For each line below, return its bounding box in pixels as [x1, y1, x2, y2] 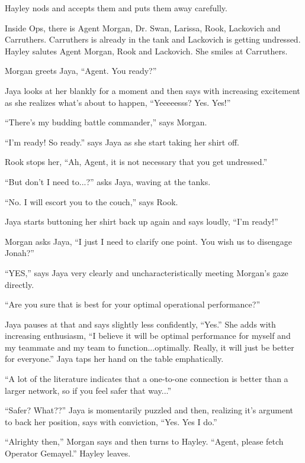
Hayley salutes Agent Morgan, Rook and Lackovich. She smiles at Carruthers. [5, 44, 288, 57]
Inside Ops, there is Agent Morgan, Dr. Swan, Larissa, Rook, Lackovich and [5, 21, 281, 34]
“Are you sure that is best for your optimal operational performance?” [5, 298, 261, 310]
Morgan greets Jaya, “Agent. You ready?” [5, 64, 157, 77]
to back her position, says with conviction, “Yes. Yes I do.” [5, 415, 217, 428]
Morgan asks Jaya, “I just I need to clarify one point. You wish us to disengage [5, 235, 292, 247]
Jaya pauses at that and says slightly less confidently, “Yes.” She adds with [5, 318, 276, 330]
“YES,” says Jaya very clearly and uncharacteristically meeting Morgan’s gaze [5, 266, 288, 279]
